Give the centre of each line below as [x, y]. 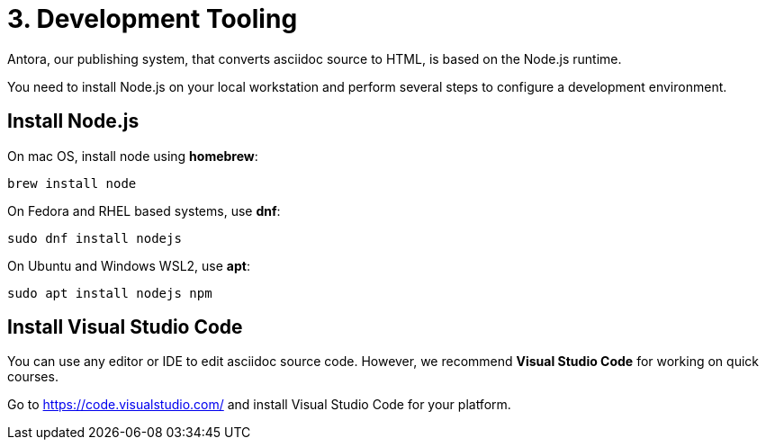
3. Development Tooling [153, 19]
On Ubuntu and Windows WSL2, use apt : [129, 265]
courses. [33, 377]
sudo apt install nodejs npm [110, 293]
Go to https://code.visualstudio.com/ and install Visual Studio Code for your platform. [259, 405]
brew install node [72, 183]
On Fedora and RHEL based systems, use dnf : [144, 210]
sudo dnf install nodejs [95, 238]
